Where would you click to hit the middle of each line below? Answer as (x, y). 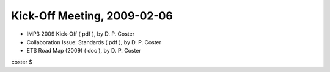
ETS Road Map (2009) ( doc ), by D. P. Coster (84, 51)
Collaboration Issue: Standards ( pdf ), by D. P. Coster (94, 42)
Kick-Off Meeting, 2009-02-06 (92, 16)
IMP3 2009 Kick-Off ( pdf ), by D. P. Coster (80, 34)
